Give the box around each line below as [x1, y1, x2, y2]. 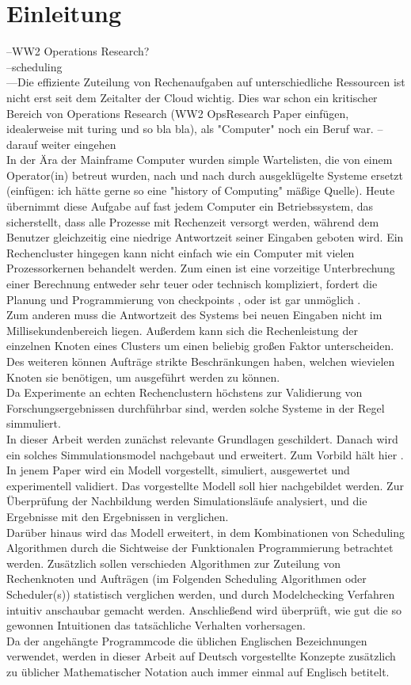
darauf [6, 135, 38, 152]
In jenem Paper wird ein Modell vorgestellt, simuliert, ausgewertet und [6, 462, 350, 478]
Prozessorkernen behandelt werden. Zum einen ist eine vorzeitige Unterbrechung [6, 260, 395, 276]
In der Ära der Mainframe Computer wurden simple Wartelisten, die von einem [6, 151, 393, 168]
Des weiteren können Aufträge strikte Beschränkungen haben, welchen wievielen [6, 353, 395, 369]
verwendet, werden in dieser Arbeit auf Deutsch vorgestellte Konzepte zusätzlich [6, 648, 396, 664]
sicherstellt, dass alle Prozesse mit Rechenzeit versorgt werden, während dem [6, 213, 379, 230]
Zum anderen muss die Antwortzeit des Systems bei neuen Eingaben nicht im [6, 306, 382, 323]
